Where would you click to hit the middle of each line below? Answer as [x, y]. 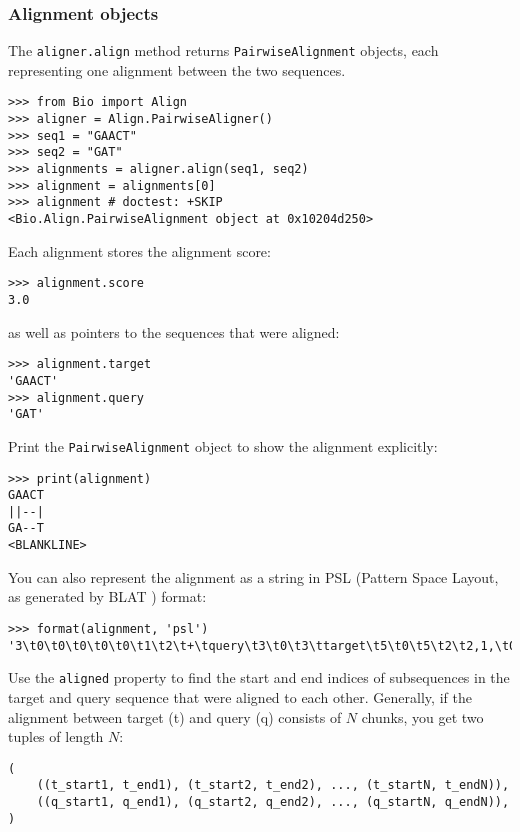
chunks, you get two [422, 716]
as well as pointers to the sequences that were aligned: [174, 331]
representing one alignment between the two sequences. [177, 69]
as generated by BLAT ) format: [107, 596]
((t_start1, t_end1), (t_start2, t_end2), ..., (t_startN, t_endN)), [273, 785]
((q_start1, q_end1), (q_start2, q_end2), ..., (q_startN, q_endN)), [273, 802]
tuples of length [56, 736]
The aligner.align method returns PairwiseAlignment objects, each [223, 50]
